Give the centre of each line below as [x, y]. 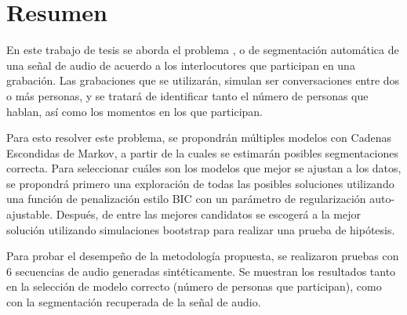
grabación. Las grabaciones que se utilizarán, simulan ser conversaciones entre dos [203, 80]
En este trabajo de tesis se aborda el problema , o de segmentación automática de [203, 50]
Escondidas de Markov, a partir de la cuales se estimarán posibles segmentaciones [202, 152]
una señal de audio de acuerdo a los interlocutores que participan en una [181, 65]
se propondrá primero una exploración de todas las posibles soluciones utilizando [200, 183]
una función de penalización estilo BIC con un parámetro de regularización [186, 199]
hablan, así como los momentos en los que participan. [134, 111]
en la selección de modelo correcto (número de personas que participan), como [194, 286]
